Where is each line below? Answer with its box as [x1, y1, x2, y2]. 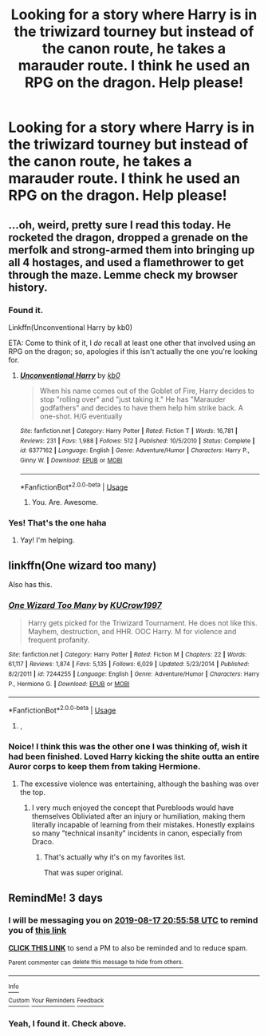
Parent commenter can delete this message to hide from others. [8, 959, 183, 967]
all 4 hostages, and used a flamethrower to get [8, 256, 245, 269]
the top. [19, 788, 46, 797]
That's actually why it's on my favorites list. [43, 852, 186, 862]
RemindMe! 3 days [8, 891, 104, 904]
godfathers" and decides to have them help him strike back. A [39, 403, 243, 412]
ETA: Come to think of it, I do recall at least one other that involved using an [8, 338, 256, 347]
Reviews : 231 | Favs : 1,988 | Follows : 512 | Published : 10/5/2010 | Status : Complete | [19, 437, 255, 445]
